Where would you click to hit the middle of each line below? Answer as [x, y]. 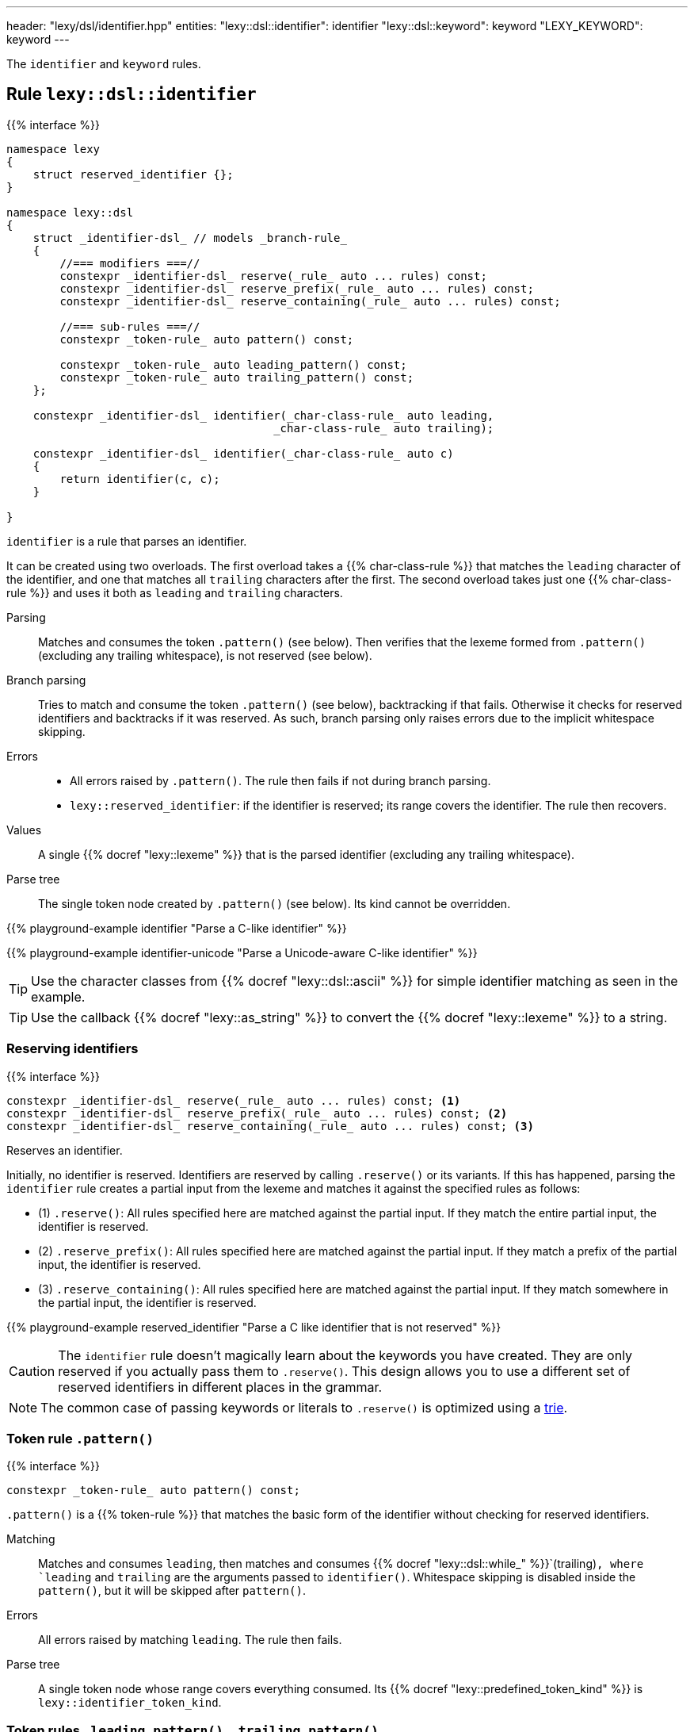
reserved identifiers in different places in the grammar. [220, 1387]
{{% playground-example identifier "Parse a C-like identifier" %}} [177, 928]
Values [24, 830]
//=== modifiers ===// [130, 263]
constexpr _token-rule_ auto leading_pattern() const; [233, 364]
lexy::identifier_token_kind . [130, 1703]
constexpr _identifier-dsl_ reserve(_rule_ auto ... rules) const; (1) [234, 1100]
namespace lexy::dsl [70, 212]
